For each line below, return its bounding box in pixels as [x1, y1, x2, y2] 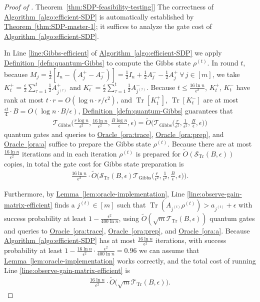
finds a [54, 199, 75, 209]
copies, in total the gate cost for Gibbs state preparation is [4, 158, 184, 169]
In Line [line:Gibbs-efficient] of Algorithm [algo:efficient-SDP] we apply [4, 47, 222, 58]
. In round [207, 57, 238, 67]
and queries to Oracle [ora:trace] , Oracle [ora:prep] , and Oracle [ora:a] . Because [4, 225, 250, 235]
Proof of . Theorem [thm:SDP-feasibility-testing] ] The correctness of [4, 1, 213, 11]
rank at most [4, 94, 44, 105]
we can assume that [139, 245, 199, 255]
